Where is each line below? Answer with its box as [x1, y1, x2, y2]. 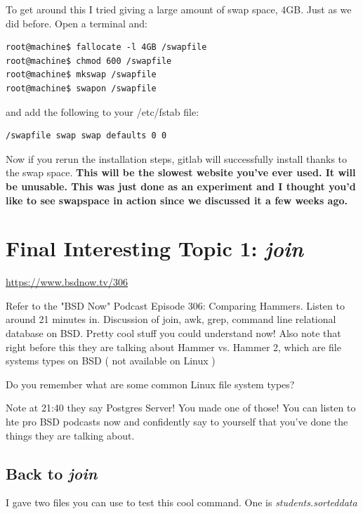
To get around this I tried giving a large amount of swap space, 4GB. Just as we [6, 2, 352, 16]
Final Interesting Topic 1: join [6, 234, 303, 263]
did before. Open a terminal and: [6, 15, 147, 30]
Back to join [6, 462, 98, 484]
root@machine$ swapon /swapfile [6, 83, 157, 93]
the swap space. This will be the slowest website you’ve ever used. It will [6, 165, 356, 180]
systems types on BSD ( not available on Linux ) [6, 353, 216, 368]
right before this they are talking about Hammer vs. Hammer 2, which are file [6, 339, 341, 354]
